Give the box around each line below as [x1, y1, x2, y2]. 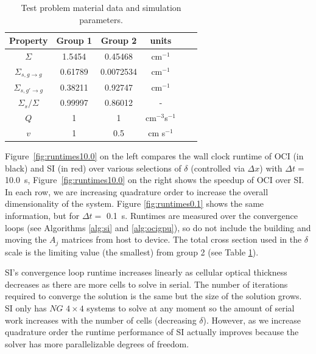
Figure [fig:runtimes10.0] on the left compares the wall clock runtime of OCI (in [5, 150, 304, 162]
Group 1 [56, 34, 93, 47]
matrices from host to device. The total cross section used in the [61, 233, 302, 246]
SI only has [5, 302, 47, 314]
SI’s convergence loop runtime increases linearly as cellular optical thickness [5, 266, 287, 279]
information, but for [5, 209, 80, 222]
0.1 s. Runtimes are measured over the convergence [106, 209, 298, 222]
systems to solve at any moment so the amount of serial [86, 302, 295, 314]
